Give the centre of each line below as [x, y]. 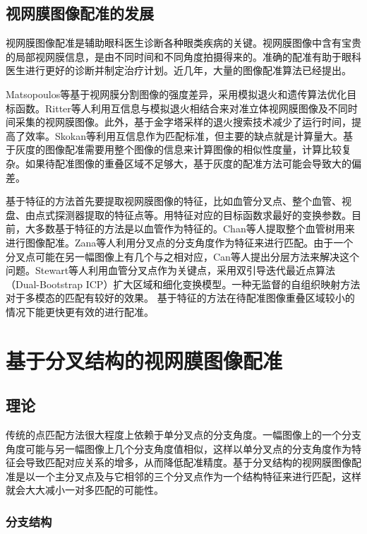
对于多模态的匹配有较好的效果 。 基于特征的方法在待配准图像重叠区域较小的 [180, 298]
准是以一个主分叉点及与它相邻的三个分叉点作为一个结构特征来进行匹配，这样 [183, 476]
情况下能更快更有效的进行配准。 [80, 311]
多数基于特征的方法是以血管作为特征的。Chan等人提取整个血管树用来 [195, 229]
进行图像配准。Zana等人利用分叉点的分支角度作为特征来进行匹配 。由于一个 [180, 242]
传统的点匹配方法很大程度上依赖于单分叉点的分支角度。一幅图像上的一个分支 [183, 435]
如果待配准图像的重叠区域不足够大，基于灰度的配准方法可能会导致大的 [188, 163]
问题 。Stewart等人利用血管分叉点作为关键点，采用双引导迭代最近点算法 [171, 270]
